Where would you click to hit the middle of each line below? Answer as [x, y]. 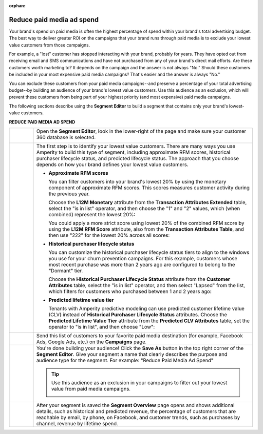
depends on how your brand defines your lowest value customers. [112, 165]
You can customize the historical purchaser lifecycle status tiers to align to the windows [149, 252]
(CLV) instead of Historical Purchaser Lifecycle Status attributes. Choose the [138, 314]
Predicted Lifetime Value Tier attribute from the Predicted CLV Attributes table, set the [149, 321]
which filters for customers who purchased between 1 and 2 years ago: [130, 291]
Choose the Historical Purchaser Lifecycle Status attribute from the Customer [139, 279]
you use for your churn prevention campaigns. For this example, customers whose [143, 258]
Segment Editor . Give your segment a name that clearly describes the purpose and [132, 354]
